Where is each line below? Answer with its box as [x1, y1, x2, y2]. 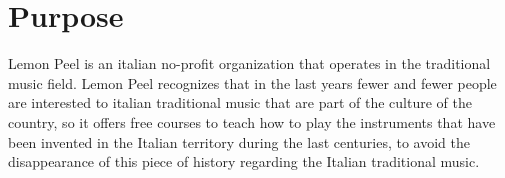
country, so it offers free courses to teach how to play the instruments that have [8, 111, 496, 132]
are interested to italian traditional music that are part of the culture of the [8, 92, 472, 113]
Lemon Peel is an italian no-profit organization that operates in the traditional [8, 53, 491, 74]
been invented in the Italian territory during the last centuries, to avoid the [8, 131, 470, 152]
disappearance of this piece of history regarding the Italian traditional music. [8, 151, 480, 172]
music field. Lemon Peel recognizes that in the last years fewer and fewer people [8, 72, 497, 93]
